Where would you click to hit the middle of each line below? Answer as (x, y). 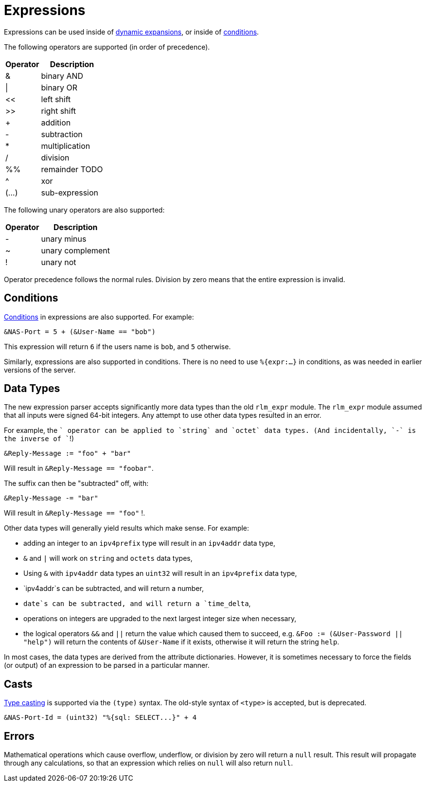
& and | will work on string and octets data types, (108, 558)
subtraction (62, 134)
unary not (59, 262)
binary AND (62, 76)
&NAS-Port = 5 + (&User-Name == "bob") (80, 331)
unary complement (76, 250)
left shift (56, 99)
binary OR (59, 87)
